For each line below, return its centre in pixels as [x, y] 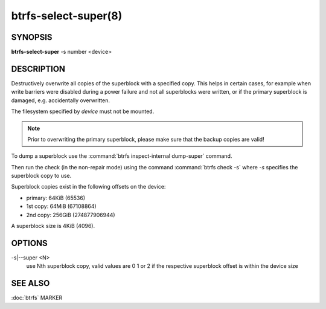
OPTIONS [29, 243]
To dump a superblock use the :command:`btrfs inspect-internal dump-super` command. [122, 156]
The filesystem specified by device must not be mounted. [83, 111]
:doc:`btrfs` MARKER [37, 298]
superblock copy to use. [41, 176]
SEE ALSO [30, 283]
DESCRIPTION [38, 69]
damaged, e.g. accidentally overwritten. [61, 100]
